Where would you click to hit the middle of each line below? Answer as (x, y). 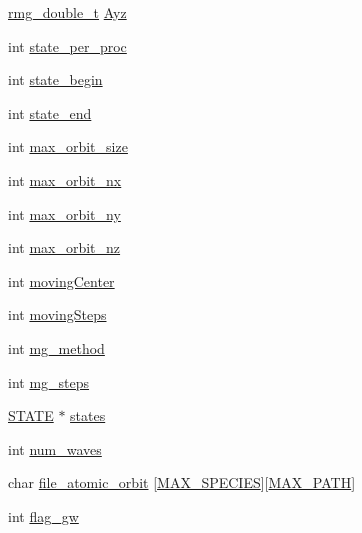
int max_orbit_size (68, 146)
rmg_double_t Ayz (67, 12)
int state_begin (55, 79)
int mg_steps (49, 381)
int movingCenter (61, 280)
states (88, 415)
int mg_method (56, 347)
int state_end (50, 112)
